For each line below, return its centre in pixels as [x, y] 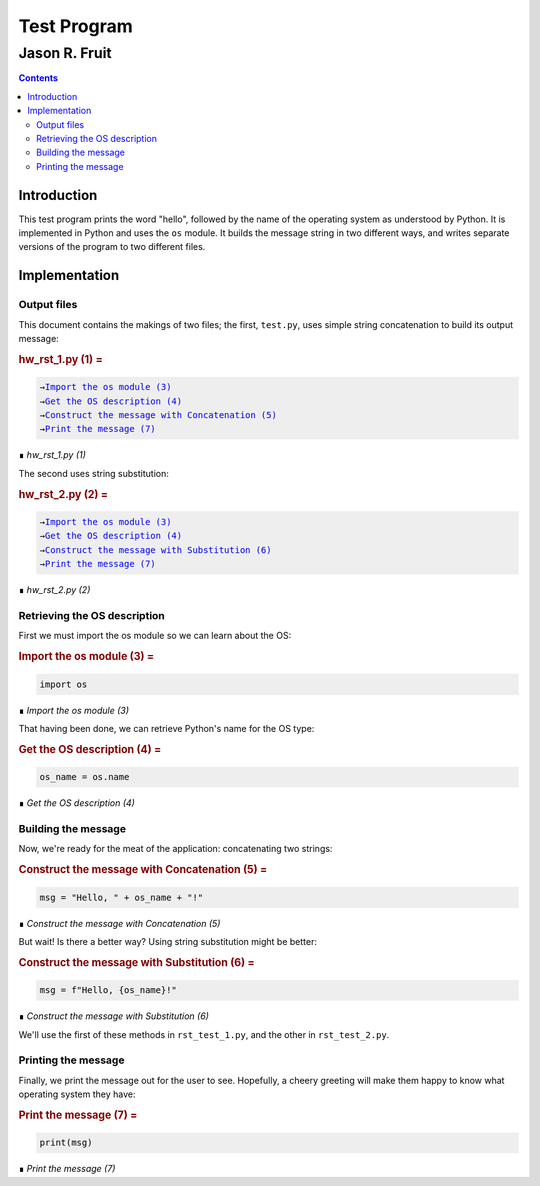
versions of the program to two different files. [112, 247]
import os [63, 684]
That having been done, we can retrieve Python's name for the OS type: [166, 728]
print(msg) [66, 1143]
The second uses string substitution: [93, 473]
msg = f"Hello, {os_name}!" [108, 990]
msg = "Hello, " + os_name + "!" [121, 897]
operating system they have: [77, 1094]
